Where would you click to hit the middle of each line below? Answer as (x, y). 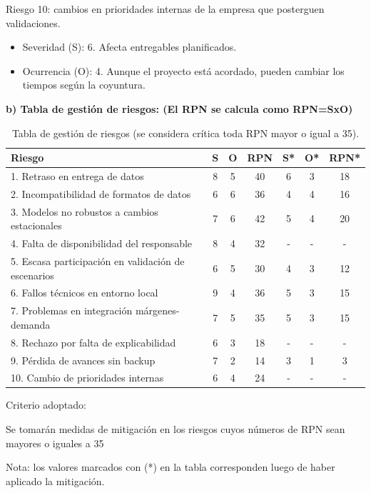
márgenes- (157, 310)
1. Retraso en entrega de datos (77, 176)
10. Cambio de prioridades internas (87, 378)
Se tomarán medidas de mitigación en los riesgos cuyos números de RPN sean (176, 429)
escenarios (32, 275)
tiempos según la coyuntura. (84, 85)
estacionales (36, 225)
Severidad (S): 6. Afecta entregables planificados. (129, 47)
